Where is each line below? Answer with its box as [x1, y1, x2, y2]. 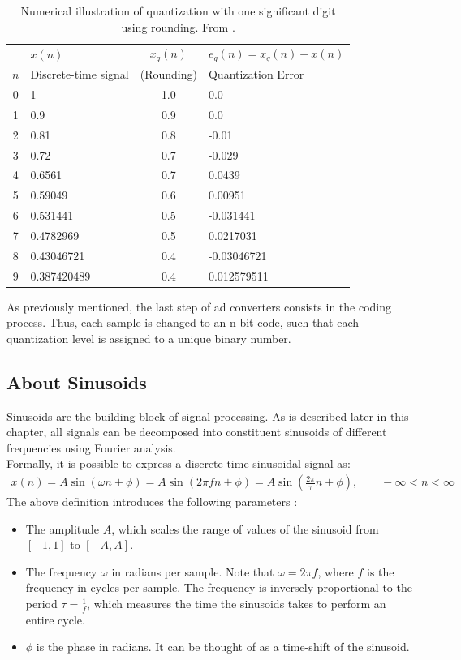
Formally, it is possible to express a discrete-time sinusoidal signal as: [6, 455, 351, 472]
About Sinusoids [6, 369, 147, 394]
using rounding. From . [121, 18, 235, 35]
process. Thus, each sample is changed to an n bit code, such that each [6, 314, 360, 331]
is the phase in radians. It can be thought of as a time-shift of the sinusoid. [36, 638, 410, 655]
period [25, 595, 58, 612]
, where [317, 563, 354, 580]
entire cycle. [25, 611, 85, 628]
